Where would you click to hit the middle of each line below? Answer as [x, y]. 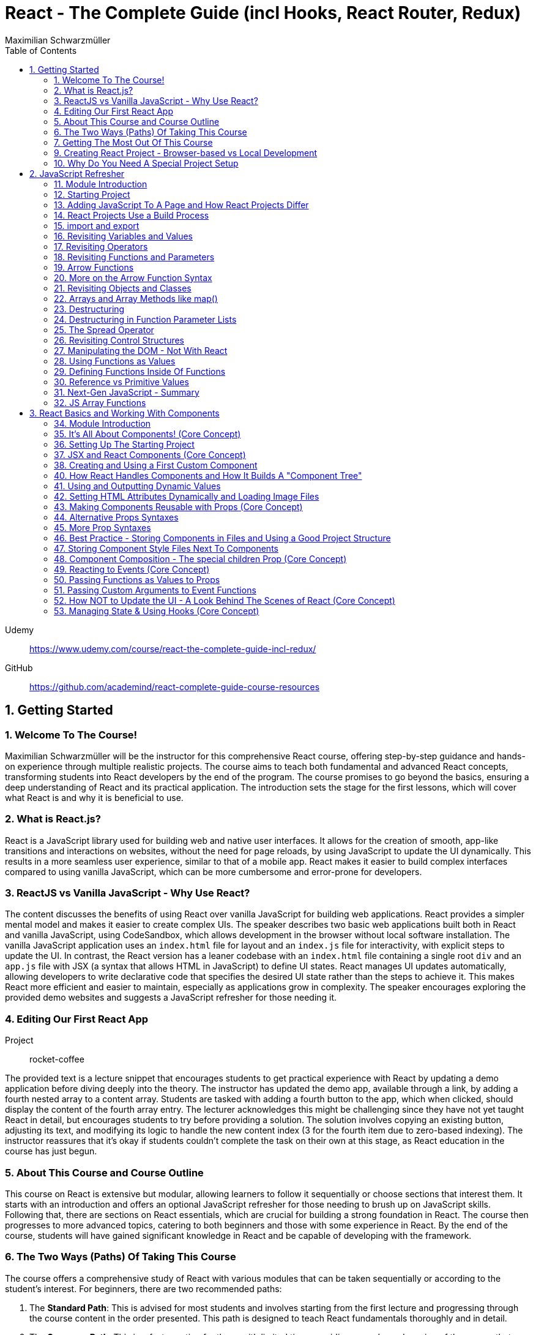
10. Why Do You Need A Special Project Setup [146, 163]
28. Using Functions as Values [115, 361]
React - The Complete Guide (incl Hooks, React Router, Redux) [263, 13]
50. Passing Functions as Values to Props [137, 579]
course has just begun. [51, 1151]
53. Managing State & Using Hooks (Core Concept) [157, 611]
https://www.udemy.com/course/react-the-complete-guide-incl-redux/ [173, 649]
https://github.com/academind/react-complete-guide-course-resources [175, 686]
